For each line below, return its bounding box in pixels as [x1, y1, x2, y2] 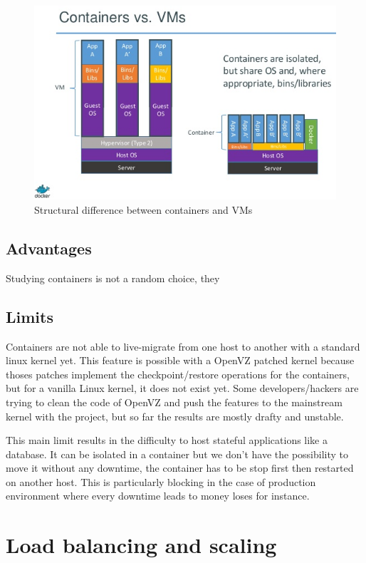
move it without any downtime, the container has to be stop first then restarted [6, 460, 354, 475]
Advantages [6, 237, 92, 259]
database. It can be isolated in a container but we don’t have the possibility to [6, 446, 349, 461]
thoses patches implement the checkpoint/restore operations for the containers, [6, 366, 350, 381]
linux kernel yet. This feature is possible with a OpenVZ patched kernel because [6, 353, 355, 368]
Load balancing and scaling [6, 530, 277, 559]
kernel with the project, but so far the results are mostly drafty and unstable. [6, 408, 344, 423]
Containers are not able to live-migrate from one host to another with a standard [6, 339, 360, 353]
